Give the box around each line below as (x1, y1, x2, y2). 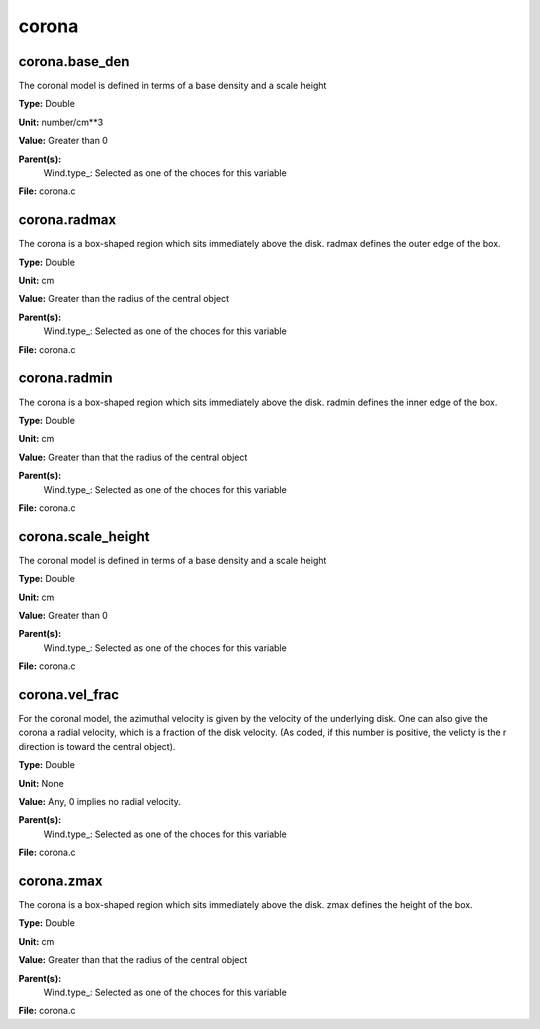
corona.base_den (18, 53, 130, 70)
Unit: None (18, 777, 64, 789)
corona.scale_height (18, 528, 150, 545)
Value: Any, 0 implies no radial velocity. (18, 796, 182, 808)
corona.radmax (18, 211, 117, 229)
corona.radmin (18, 370, 114, 387)
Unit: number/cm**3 (18, 116, 104, 128)
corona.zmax (18, 873, 103, 889)
